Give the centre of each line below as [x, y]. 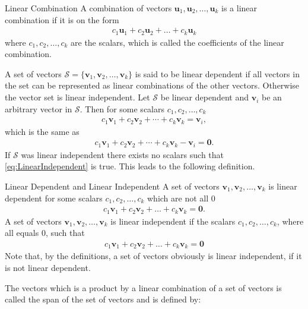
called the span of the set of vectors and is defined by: [103, 299]
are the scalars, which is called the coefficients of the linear [177, 42]
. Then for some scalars [122, 108]
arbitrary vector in [39, 108]
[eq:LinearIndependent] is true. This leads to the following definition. [130, 166]
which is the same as [42, 131]
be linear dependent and [204, 97]
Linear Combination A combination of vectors [88, 8]
